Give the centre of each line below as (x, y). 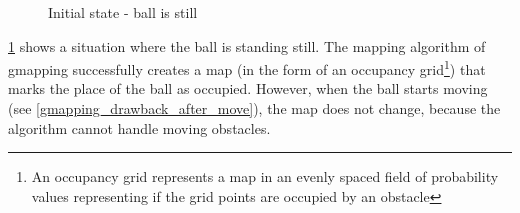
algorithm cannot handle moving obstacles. (139, 127)
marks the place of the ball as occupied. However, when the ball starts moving (248, 88)
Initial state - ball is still (123, 12)
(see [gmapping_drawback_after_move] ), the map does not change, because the (254, 108)
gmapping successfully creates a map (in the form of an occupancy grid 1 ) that (247, 67)
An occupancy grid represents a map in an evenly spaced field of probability (265, 176)
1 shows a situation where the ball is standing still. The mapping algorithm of (247, 45)
